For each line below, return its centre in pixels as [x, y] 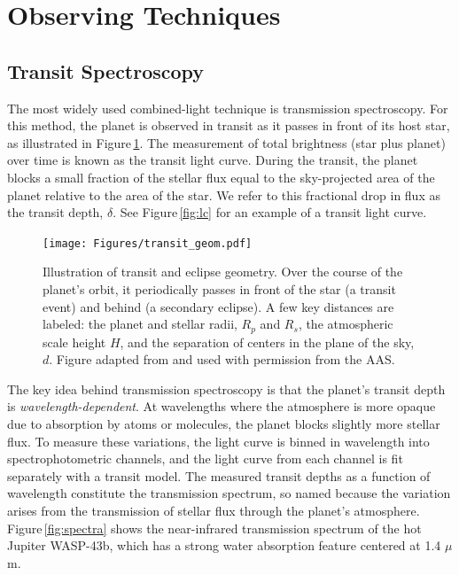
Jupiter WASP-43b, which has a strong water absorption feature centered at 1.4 [224, 545]
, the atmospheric [346, 324]
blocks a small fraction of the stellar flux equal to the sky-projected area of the [221, 177]
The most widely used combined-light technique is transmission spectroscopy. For [228, 108]
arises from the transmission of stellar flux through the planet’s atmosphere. [214, 510]
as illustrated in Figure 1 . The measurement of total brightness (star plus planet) [226, 142]
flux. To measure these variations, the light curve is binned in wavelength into [218, 441]
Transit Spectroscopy [106, 70]
